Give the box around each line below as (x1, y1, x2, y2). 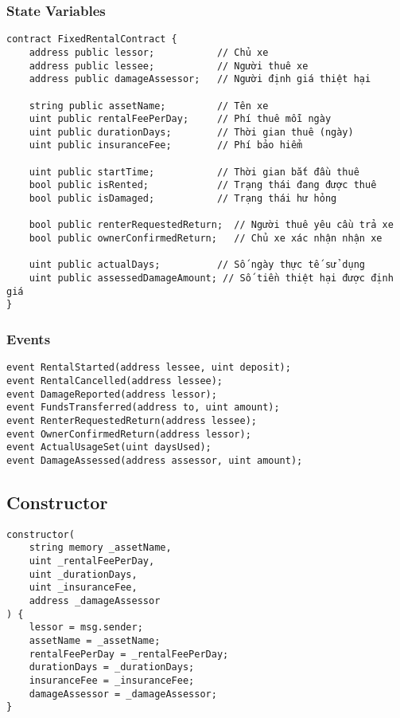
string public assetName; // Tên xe (29, 100, 269, 112)
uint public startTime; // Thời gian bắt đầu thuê (29, 166, 359, 178)
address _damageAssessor (29, 594, 161, 606)
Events (6, 328, 51, 348)
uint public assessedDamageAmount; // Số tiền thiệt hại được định (29, 273, 394, 284)
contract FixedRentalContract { (6, 33, 177, 45)
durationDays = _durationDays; (29, 661, 195, 673)
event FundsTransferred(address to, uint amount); (6, 402, 280, 414)
